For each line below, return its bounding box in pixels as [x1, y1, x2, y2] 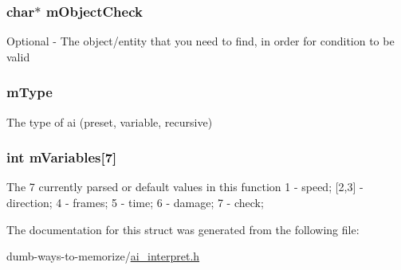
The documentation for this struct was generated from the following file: [6, 221, 360, 237]
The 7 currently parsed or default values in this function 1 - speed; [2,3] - [6, 178, 364, 195]
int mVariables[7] [6, 147, 117, 167]
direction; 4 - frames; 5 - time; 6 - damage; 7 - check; [6, 194, 264, 211]
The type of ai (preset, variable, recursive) [6, 113, 213, 130]
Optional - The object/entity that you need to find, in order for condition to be [6, 33, 395, 49]
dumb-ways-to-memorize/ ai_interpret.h [6, 248, 200, 264]
